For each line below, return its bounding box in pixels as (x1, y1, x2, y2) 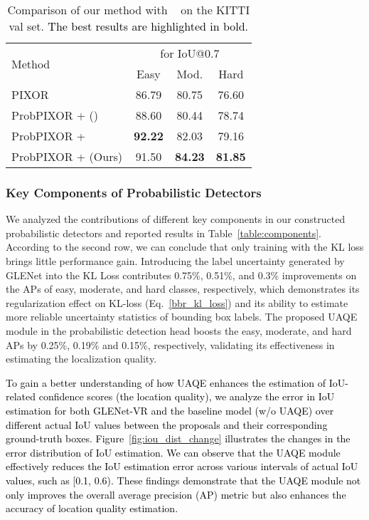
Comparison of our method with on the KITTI (7, 1, 250, 18)
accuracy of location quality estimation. (6, 501, 178, 516)
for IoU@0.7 (160, 45, 220, 61)
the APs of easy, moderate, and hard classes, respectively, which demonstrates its (6, 281, 360, 296)
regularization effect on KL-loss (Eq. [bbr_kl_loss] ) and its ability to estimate (6, 295, 348, 310)
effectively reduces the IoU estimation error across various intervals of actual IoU (6, 459, 358, 474)
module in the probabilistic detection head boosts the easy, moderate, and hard (6, 323, 352, 338)
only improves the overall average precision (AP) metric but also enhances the (6, 487, 346, 501)
